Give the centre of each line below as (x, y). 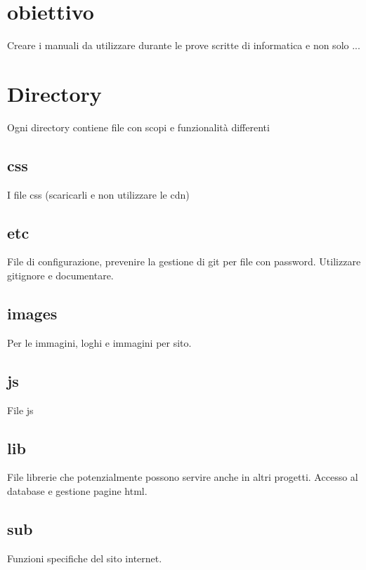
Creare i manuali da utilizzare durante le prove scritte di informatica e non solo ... (184, 45)
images (32, 313)
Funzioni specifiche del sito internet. (85, 558)
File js (20, 410)
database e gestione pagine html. (77, 491)
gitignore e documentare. (60, 276)
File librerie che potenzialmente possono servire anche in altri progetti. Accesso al (183, 477)
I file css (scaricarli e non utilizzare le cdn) (98, 194)
